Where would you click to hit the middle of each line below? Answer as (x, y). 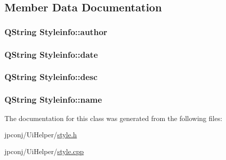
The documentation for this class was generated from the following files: (113, 118)
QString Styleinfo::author (56, 31)
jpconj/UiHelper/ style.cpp (44, 151)
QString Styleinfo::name (53, 100)
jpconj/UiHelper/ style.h (41, 135)
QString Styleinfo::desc (51, 77)
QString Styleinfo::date (51, 54)
